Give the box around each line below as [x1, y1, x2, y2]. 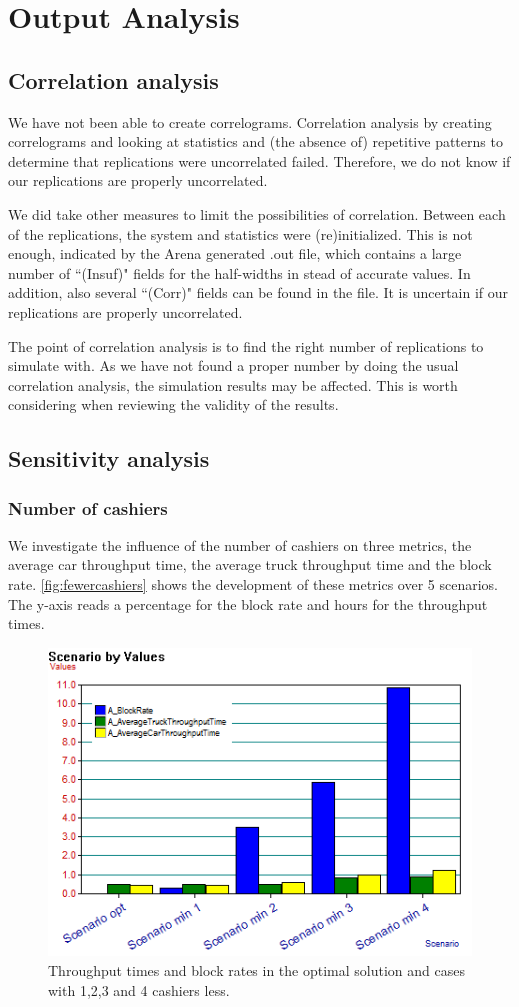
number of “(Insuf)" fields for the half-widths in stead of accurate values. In [8, 262, 471, 283]
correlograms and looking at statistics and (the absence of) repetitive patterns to [8, 131, 503, 152]
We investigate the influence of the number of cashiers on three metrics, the [8, 534, 472, 555]
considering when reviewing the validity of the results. [8, 394, 339, 415]
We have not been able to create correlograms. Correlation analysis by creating [8, 111, 492, 132]
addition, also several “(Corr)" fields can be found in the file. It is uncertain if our [8, 282, 509, 303]
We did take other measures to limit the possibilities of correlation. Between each [8, 203, 506, 224]
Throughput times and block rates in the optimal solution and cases [48, 960, 465, 981]
